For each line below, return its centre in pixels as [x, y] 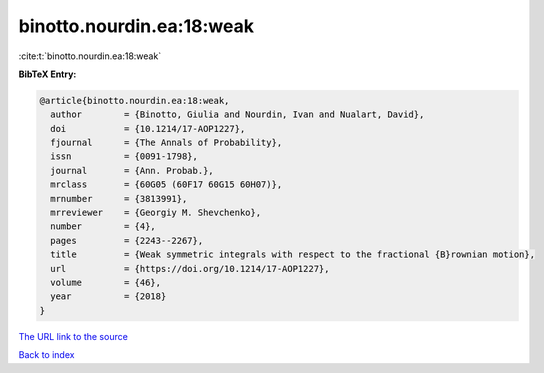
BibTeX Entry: [47, 74]
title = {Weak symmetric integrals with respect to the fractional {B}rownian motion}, [292, 254]
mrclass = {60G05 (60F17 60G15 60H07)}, [166, 184]
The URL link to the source [73, 336]
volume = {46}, [106, 282]
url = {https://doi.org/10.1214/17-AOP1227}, [190, 268]
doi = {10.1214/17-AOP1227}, [148, 128]
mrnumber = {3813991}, [119, 198]
